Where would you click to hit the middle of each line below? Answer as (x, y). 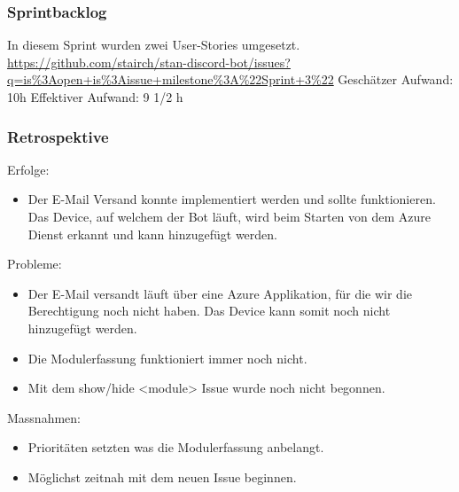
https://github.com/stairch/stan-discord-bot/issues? (149, 62)
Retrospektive (58, 136)
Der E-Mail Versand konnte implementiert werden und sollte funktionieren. (232, 199)
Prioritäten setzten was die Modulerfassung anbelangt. (176, 447)
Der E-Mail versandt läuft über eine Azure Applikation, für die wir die (220, 293)
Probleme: (35, 264)
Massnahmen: (44, 417)
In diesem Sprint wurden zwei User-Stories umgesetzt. (154, 45)
